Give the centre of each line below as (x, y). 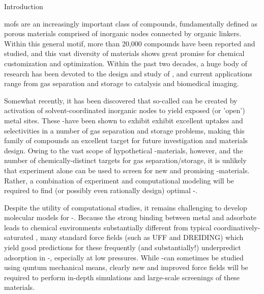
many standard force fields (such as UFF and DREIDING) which (142, 237)
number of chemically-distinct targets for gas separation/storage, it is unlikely (125, 160)
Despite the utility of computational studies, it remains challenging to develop (126, 207)
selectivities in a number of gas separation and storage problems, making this (124, 130)
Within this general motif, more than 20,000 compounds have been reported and (130, 43)
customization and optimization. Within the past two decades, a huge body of (126, 63)
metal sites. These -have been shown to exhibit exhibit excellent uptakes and (124, 120)
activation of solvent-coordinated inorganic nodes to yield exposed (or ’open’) (125, 110)
